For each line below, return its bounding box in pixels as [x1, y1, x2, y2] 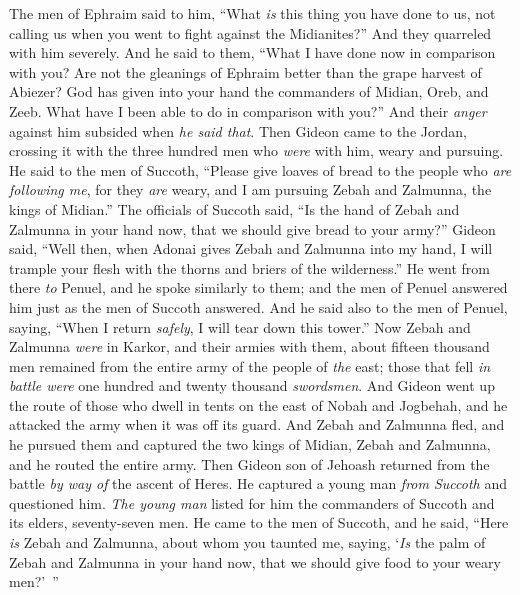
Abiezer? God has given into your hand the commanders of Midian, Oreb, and [9, 81, 489, 102]
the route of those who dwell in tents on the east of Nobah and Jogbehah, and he [9, 394, 508, 415]
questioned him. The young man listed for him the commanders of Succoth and [9, 492, 495, 513]
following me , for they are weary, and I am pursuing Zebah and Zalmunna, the [9, 179, 492, 200]
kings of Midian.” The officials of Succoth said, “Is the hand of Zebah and [9, 198, 460, 219]
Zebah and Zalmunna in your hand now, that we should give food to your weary [9, 551, 501, 572]
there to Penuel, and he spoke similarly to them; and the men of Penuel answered [9, 277, 508, 298]
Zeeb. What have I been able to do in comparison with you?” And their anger [9, 100, 487, 121]
